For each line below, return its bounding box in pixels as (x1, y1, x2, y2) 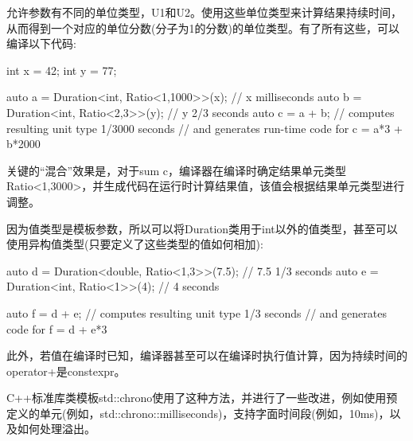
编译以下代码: (6, 35, 76, 52)
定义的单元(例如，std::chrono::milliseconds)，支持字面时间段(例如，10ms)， (6, 404, 390, 421)
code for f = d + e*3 (6, 320, 107, 337)
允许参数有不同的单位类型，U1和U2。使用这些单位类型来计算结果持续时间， (6, 4, 402, 20)
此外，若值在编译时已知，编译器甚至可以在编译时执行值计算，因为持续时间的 (6, 347, 407, 364)
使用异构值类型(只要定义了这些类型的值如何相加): (6, 236, 263, 252)
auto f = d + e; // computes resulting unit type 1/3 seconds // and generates (6, 304, 387, 321)
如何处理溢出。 (17, 420, 95, 437)
